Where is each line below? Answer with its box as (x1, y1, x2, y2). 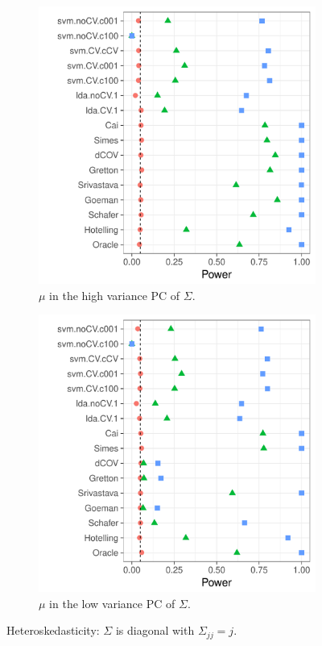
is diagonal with (115, 622, 195, 639)
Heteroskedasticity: (6, 622, 100, 639)
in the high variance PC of (49, 286, 180, 303)
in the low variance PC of (49, 594, 175, 611)
